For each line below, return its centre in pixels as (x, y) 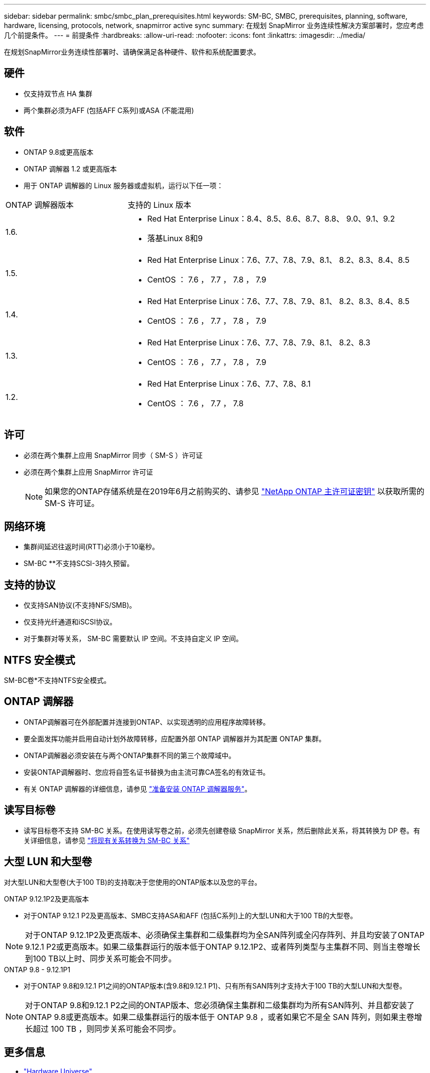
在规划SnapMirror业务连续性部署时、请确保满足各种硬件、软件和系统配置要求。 (132, 52)
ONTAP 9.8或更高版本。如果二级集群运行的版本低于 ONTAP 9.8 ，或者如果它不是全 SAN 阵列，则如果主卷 (220, 1017)
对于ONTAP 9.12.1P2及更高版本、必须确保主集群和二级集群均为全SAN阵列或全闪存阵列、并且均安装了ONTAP (225, 935)
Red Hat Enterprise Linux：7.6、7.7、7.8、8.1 (229, 383)
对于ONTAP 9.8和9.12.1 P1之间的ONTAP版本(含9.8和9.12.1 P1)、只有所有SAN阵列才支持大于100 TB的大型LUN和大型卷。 (215, 986)
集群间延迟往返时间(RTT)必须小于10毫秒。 (91, 547)
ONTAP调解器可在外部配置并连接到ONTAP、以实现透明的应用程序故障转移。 (147, 722)
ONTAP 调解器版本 (40, 205)
